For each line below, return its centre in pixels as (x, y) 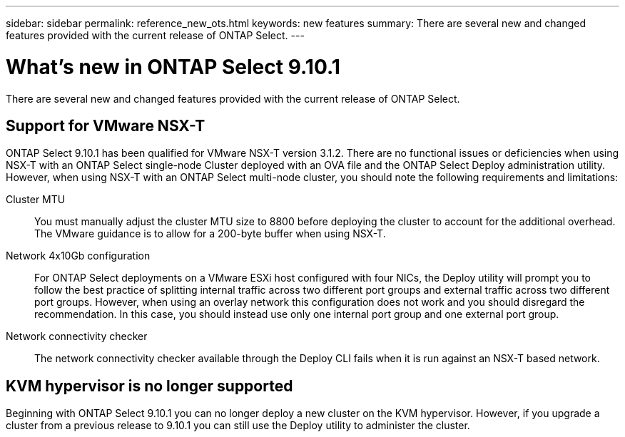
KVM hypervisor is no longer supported (149, 386)
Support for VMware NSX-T (106, 125)
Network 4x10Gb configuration (78, 256)
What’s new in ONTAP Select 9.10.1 (173, 67)
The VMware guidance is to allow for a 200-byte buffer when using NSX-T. (210, 234)
